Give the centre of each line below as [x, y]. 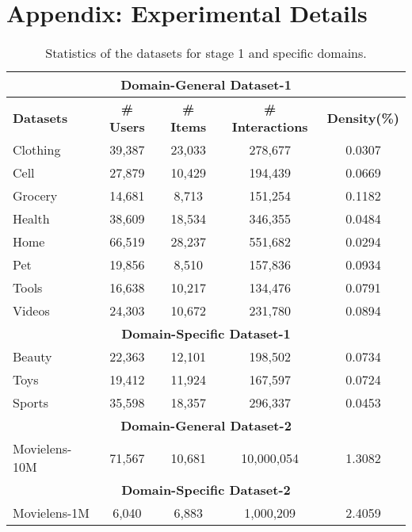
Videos [31, 311]
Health [31, 219]
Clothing [37, 150]
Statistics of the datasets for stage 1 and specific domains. [206, 53]
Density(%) [363, 117]
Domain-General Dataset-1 [206, 85]
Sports [31, 403]
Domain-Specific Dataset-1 [206, 334]
